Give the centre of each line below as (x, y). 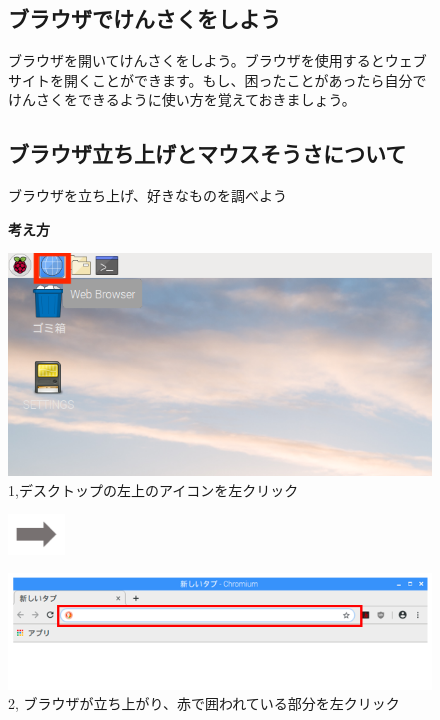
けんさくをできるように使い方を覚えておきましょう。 (182, 99)
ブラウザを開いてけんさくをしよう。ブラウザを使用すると (196, 60)
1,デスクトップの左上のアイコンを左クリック (153, 489)
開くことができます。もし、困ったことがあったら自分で (245, 79)
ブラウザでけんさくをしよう (144, 18)
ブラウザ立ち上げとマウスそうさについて (207, 153)
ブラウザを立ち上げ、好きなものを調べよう (148, 195)
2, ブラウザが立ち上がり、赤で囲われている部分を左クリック (204, 703)
